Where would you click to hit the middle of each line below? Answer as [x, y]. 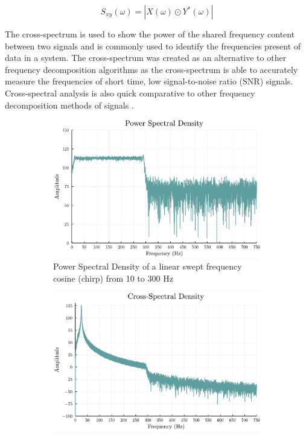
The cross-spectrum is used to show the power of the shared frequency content [150, 34]
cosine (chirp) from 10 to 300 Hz [113, 278]
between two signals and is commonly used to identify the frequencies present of [153, 46]
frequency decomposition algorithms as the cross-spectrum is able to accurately [151, 69]
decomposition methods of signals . [69, 105]
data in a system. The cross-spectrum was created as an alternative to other [146, 58]
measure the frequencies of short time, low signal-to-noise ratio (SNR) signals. [149, 81]
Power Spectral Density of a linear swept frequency [148, 266]
